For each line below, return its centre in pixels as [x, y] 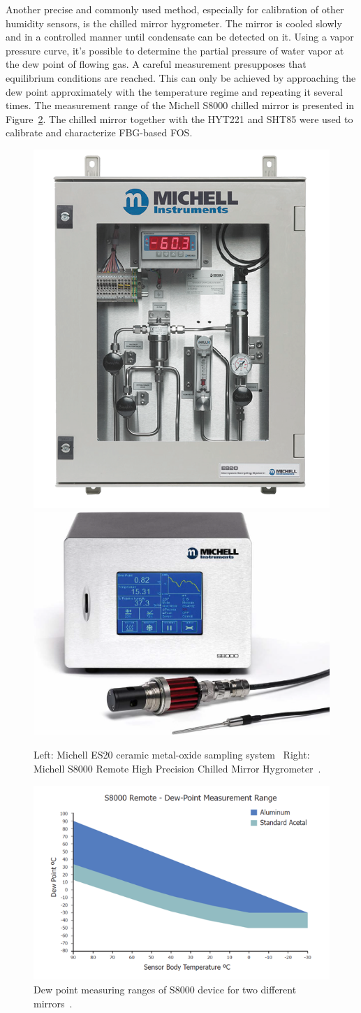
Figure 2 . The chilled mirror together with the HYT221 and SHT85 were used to [179, 118]
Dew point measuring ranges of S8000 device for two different [165, 990]
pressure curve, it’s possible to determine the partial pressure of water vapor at [175, 50]
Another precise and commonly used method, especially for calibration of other [175, 9]
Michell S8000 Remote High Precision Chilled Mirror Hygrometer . [177, 768]
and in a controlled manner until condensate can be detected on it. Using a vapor [180, 37]
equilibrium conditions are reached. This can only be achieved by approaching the [181, 77]
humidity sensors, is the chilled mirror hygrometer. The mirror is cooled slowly [174, 23]
